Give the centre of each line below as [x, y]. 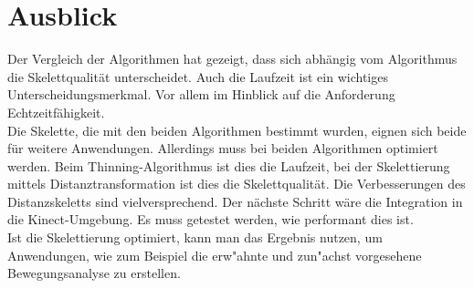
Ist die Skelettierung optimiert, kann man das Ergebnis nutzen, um [195, 237]
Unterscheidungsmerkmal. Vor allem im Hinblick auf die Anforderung [201, 94]
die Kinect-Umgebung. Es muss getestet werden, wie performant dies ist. [211, 219]
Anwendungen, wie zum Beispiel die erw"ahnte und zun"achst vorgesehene [215, 255]
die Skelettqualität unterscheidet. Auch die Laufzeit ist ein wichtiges [198, 76]
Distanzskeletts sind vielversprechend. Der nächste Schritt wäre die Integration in [235, 201]
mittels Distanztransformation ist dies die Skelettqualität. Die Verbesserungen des [237, 184]
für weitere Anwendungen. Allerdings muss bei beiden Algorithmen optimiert [223, 148]
